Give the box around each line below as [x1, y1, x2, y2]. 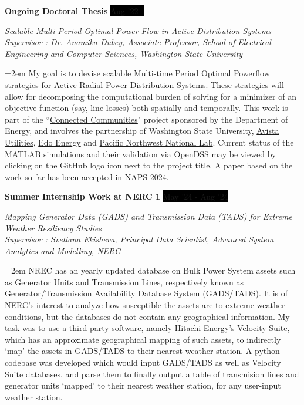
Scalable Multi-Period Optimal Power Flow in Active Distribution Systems [5, 24, 272, 36]
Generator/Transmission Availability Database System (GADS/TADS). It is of [5, 287, 288, 299]
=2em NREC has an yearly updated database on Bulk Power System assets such [5, 264, 296, 276]
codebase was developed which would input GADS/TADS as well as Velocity [5, 356, 281, 369]
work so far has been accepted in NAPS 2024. [5, 170, 169, 183]
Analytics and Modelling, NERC [5, 244, 120, 256]
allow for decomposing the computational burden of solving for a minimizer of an [5, 90, 296, 102]
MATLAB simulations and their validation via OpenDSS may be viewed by [5, 147, 276, 160]
